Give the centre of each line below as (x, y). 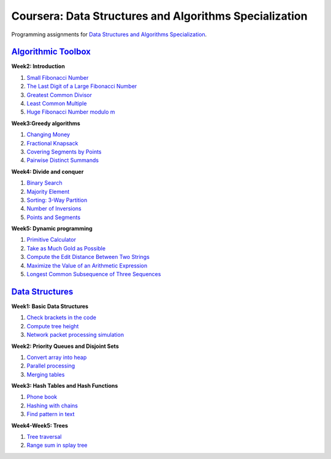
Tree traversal (44, 437)
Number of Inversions (54, 209)
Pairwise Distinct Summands (63, 160)
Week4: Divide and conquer (48, 171)
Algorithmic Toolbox (51, 52)
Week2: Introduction (38, 66)
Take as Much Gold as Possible (66, 248)
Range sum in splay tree (57, 445)
